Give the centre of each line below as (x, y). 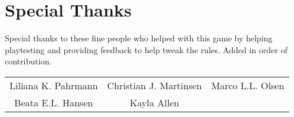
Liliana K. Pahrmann (54, 85)
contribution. (29, 61)
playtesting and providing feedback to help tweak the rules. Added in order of (146, 49)
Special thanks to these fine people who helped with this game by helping (139, 38)
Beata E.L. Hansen (54, 102)
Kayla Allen (154, 102)
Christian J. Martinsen (154, 85)
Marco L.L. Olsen (248, 85)
